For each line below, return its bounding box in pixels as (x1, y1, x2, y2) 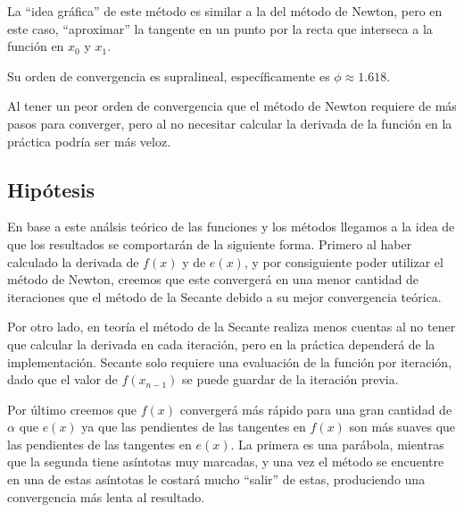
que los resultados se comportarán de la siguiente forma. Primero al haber (7, 234, 412, 253)
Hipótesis (7, 175, 95, 203)
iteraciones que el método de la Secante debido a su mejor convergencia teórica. (7, 287, 442, 306)
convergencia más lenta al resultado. (7, 487, 205, 506)
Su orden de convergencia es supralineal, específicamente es (7, 66, 330, 85)
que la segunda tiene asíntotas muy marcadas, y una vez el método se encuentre (7, 452, 444, 471)
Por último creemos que (7, 399, 137, 418)
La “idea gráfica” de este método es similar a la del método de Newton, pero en (7, 2, 443, 20)
